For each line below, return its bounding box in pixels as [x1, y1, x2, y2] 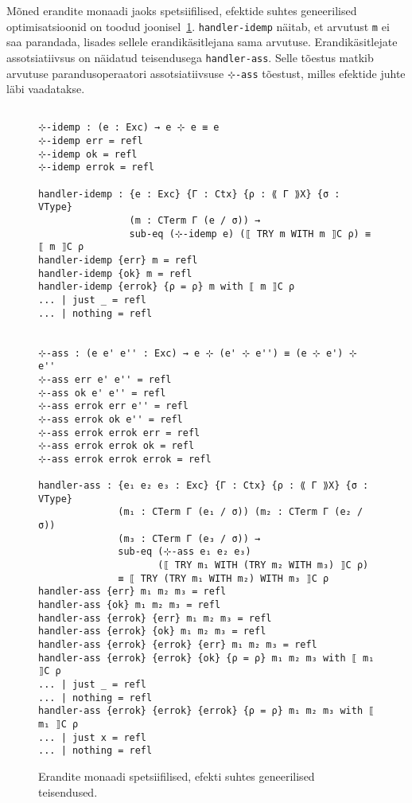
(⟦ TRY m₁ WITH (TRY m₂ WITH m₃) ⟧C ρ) [157, 559, 369, 571]
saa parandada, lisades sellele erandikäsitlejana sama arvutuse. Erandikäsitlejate [6, 33, 398, 50]
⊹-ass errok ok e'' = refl [38, 413, 183, 425]
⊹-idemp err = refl [38, 135, 143, 147]
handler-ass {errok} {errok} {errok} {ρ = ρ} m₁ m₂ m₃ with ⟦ [38, 705, 375, 717]
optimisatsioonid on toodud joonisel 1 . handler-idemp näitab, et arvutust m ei [6, 18, 390, 34]
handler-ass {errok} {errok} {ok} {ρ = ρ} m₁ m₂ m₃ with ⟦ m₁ [38, 652, 375, 664]
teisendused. [38, 783, 98, 800]
